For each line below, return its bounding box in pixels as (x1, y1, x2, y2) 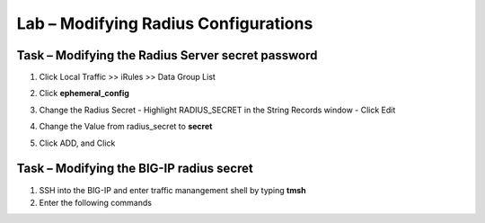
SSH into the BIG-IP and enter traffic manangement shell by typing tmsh (39, 184, 306, 195)
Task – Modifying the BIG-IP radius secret (16, 161, 253, 176)
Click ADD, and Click (39, 138, 116, 148)
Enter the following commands (39, 197, 153, 208)
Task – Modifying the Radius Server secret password (16, 48, 318, 63)
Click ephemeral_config (39, 88, 130, 99)
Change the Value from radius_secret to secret (39, 121, 213, 132)
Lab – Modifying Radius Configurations (16, 13, 313, 33)
